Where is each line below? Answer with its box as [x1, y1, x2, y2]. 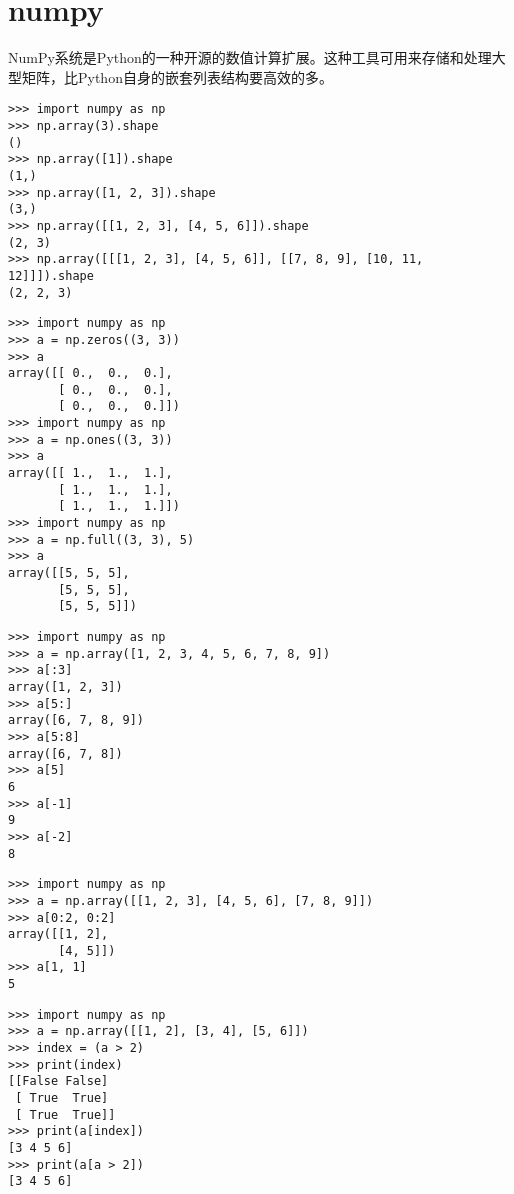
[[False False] [8, 1074, 109, 1089]
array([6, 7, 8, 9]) [8, 713, 145, 728]
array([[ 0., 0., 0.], [8, 366, 173, 381]
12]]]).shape [8, 268, 94, 283]
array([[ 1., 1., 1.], [8, 466, 173, 481]
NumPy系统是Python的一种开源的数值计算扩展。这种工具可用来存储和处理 [8, 47, 492, 68]
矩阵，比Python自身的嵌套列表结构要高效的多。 [21, 66, 333, 87]
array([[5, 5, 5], [8, 566, 130, 581]
